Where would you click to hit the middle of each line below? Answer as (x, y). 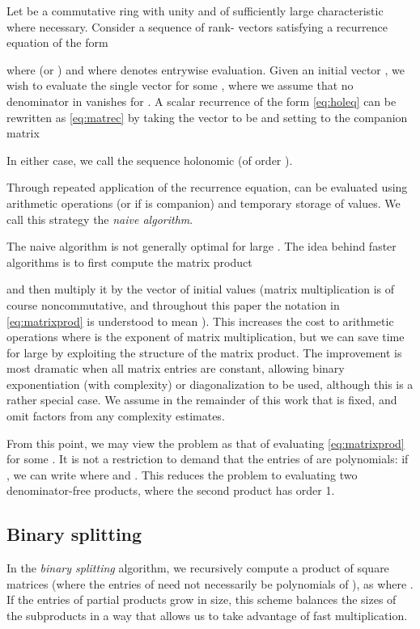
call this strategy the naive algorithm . (100, 219)
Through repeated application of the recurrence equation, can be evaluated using (207, 187)
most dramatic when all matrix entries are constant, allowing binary (176, 368)
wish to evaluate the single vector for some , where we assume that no (180, 85)
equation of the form (57, 42)
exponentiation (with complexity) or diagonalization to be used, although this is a (210, 384)
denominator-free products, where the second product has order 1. (171, 490)
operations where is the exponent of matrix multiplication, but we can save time (206, 337)
